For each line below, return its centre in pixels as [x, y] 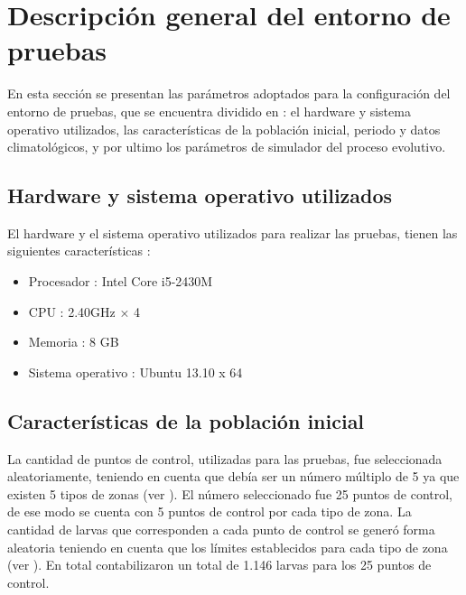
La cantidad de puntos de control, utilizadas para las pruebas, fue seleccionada [225, 458]
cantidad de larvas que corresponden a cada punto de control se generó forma [221, 530]
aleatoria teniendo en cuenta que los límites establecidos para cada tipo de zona [228, 547]
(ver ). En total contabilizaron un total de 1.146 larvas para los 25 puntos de [219, 565]
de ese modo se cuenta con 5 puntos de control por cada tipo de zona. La [210, 511]
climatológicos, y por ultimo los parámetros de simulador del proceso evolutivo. [227, 147]
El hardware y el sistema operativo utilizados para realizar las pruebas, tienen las [233, 232]
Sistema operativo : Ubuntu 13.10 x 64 [135, 372]
